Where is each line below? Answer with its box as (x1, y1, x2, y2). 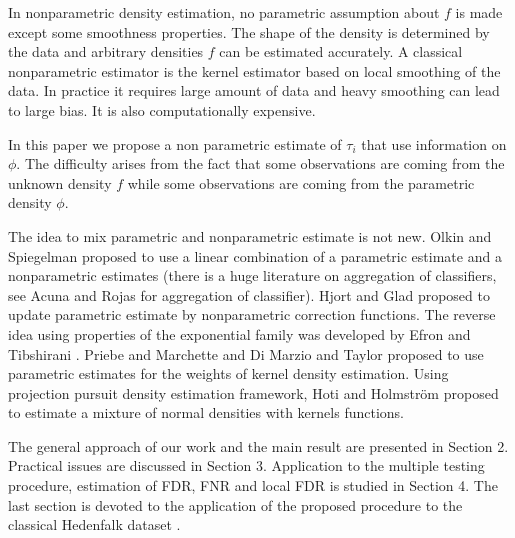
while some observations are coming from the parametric (127, 172, 475, 193)
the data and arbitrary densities (8, 41, 204, 62)
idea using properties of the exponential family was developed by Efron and (8, 323, 471, 344)
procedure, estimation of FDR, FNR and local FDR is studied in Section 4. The (8, 475, 498, 496)
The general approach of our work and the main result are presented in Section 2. (8, 435, 509, 456)
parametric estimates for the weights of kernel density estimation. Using (8, 363, 449, 384)
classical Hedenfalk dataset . (8, 514, 181, 535)
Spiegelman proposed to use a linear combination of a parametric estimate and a (8, 245, 502, 266)
